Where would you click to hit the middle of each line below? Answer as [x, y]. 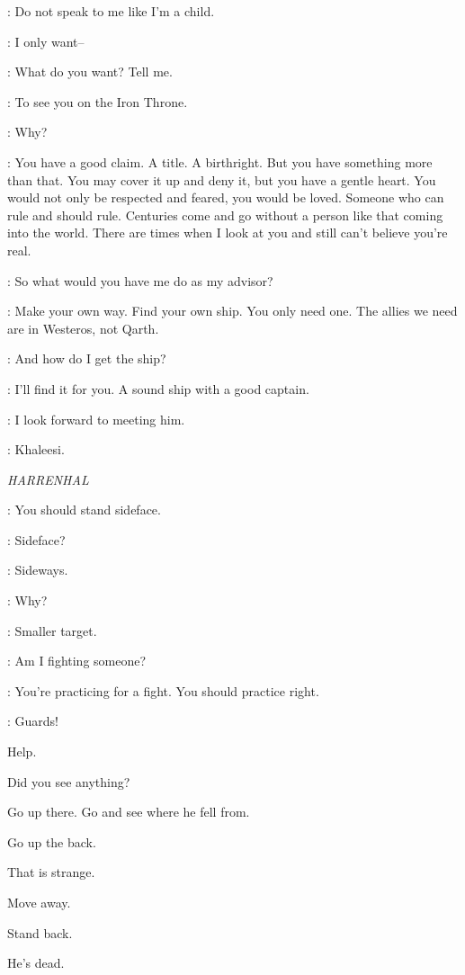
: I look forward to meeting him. [96, 419]
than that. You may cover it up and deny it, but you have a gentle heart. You [222, 179]
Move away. [39, 902]
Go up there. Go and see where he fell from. [129, 812]
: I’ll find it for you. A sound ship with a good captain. [158, 388]
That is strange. [51, 872]
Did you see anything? [69, 781]
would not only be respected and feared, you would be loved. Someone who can [226, 197]
